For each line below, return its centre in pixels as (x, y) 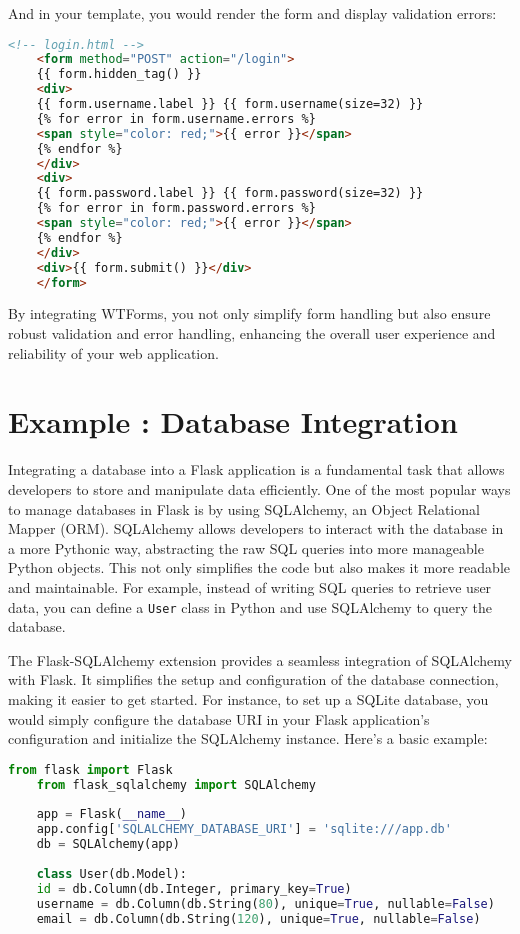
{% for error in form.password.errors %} (176, 208)
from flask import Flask (90, 769)
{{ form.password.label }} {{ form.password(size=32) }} (230, 193)
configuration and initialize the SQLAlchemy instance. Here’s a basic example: (248, 738)
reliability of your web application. (113, 352)
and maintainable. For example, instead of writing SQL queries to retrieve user (250, 586)
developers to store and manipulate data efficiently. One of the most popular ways (259, 488)
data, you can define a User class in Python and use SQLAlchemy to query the (250, 606)
